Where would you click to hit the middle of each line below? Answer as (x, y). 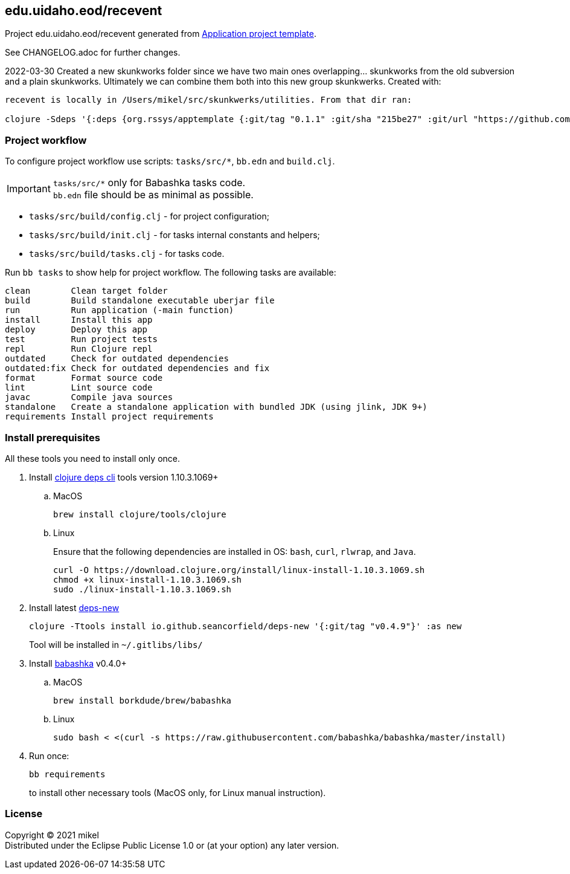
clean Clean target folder (86, 291)
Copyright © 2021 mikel (52, 835)
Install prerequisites (53, 437)
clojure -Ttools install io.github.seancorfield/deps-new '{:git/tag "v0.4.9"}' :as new (245, 626)
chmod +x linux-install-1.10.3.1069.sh (147, 579)
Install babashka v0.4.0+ (78, 663)
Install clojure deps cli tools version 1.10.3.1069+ (124, 477)
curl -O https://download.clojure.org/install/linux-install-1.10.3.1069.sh (239, 570)
